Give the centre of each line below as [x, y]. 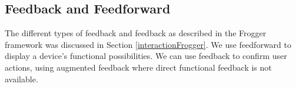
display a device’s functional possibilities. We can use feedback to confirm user [146, 56]
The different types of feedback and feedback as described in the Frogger [136, 33]
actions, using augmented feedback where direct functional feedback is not [138, 67]
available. [21, 79]
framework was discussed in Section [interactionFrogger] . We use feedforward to [148, 44]
